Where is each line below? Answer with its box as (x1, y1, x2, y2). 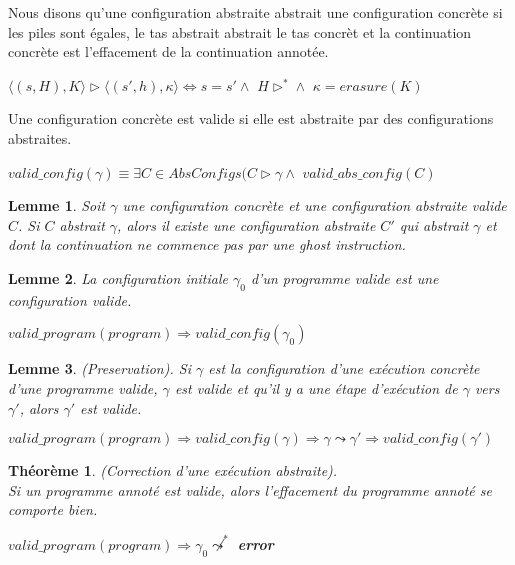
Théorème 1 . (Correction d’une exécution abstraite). (8, 460, 338, 481)
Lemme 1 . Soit (8, 195, 106, 216)
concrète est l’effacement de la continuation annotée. (8, 41, 329, 62)
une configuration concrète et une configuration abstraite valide (122, 195, 507, 216)
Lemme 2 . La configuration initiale (8, 267, 228, 288)
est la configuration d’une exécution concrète (208, 358, 480, 379)
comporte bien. (8, 499, 98, 520)
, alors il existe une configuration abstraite (117, 214, 376, 235)
